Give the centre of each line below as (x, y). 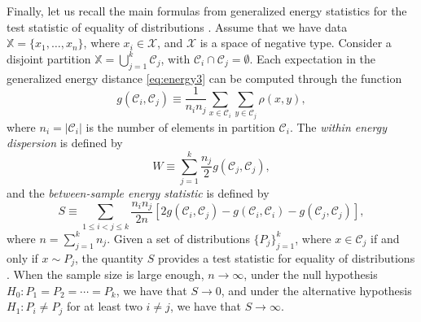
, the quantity (110, 257)
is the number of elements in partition (180, 126)
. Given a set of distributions (178, 238)
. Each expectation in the (313, 58)
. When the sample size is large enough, (105, 274)
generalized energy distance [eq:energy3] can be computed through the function (204, 78)
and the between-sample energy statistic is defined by (138, 192)
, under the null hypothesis (311, 274)
